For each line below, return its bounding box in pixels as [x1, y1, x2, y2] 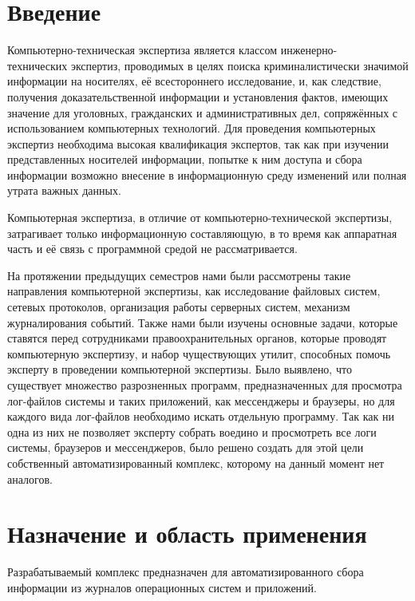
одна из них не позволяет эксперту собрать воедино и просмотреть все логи [7, 423, 377, 440]
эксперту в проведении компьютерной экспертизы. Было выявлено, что [7, 361, 352, 378]
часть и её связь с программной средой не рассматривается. [7, 240, 298, 257]
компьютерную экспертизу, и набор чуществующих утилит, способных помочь [7, 345, 391, 362]
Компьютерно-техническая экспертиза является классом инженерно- [7, 42, 338, 58]
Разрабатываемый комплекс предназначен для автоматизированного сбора [7, 563, 364, 580]
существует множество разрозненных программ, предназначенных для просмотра [7, 377, 402, 393]
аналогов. [7, 470, 53, 487]
